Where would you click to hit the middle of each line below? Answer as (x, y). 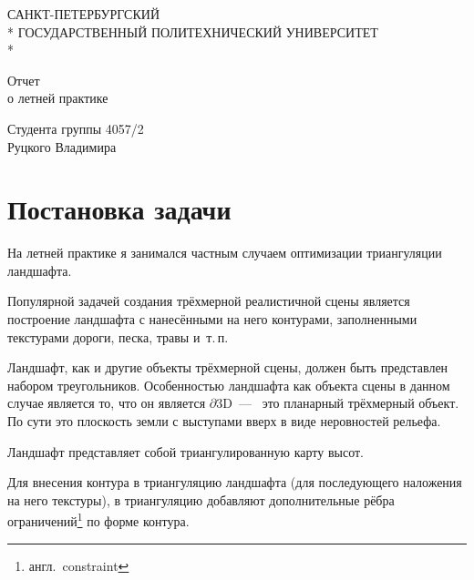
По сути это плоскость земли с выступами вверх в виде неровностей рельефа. (224, 421)
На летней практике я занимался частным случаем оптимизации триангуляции (225, 253)
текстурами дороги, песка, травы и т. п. (118, 336)
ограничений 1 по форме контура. (98, 520)
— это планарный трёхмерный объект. (349, 403)
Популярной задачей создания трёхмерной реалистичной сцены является (209, 301)
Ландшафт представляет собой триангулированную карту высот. (185, 451)
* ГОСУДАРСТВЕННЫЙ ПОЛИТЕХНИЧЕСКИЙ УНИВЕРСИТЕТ (193, 31)
